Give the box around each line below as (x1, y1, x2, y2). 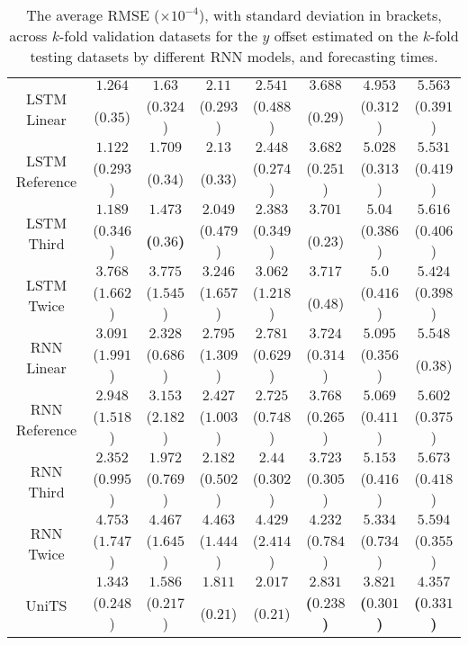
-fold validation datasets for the (58, 25, 258, 46)
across (9, 25, 48, 46)
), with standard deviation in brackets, (199, 4, 442, 25)
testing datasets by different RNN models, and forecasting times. (30, 46, 438, 67)
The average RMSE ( (26, 4, 160, 25)
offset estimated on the (274, 25, 418, 46)
